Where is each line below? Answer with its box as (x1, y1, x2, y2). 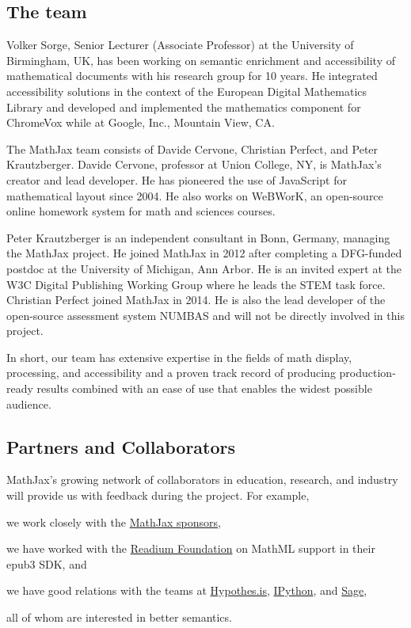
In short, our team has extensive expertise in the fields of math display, (6, 348, 352, 365)
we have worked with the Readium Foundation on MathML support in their (6, 540, 375, 557)
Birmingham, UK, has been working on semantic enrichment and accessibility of (6, 51, 395, 68)
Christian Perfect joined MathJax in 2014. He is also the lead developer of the (6, 291, 386, 308)
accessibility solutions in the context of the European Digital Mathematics (6, 82, 367, 99)
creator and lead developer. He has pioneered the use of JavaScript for (6, 171, 347, 188)
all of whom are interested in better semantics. (6, 609, 232, 626)
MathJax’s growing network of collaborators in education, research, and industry (6, 471, 398, 488)
